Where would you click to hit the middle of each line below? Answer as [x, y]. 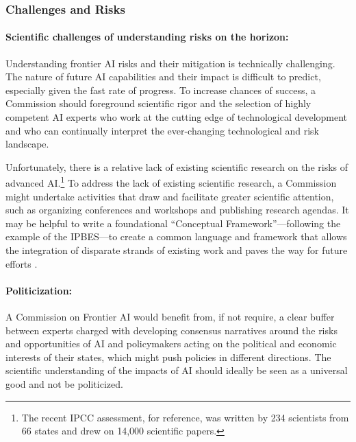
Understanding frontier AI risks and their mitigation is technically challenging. [170, 63]
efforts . [22, 263]
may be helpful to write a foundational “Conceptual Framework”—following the [173, 223]
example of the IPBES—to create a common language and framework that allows [176, 236]
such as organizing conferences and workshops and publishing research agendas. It [177, 210]
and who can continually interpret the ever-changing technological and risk [162, 130]
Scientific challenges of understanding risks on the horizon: [147, 37]
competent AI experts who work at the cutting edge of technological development [177, 117]
